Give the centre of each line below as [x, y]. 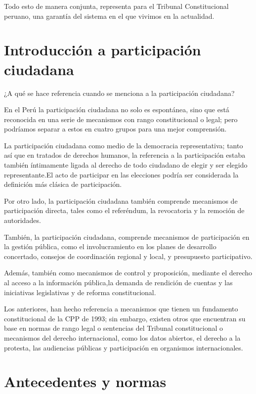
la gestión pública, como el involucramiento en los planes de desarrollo [110, 246]
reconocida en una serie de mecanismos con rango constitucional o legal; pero [121, 119]
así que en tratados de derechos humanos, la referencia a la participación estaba [125, 155]
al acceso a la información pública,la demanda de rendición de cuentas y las [118, 282]
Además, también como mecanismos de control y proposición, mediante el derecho [128, 273]
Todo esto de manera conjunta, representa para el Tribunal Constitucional [116, 6]
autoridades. [22, 220]
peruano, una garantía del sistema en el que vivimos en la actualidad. [109, 16]
